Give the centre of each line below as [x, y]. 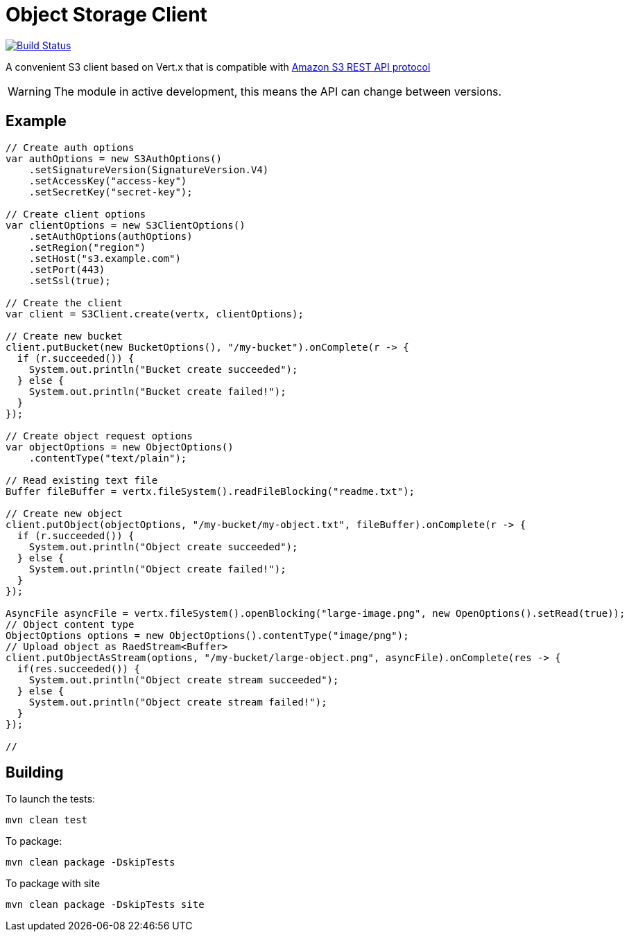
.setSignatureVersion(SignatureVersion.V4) [149, 169]
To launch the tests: [51, 799]
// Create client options [76, 214]
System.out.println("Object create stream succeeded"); [184, 680]
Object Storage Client [106, 15]
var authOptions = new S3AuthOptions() [114, 158]
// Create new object [64, 513]
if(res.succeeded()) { [78, 668]
